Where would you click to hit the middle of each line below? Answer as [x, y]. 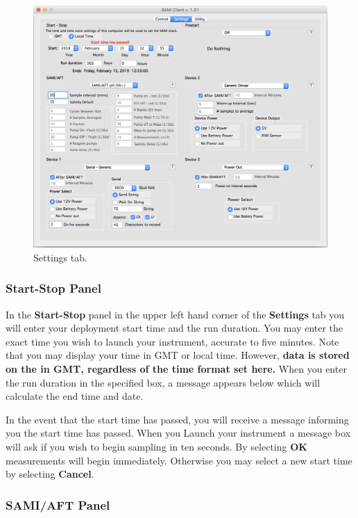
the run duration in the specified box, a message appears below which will [163, 382]
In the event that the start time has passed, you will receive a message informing [177, 419]
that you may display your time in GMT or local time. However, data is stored [178, 355]
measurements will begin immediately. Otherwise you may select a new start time [179, 460]
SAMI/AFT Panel [58, 504]
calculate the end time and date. [75, 396]
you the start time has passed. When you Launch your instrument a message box [178, 433]
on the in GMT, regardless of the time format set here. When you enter [176, 369]
